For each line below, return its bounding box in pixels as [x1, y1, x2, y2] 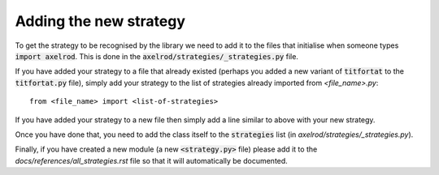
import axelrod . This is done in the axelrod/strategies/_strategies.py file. [15, 51, 298, 61]
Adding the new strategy [15, 12, 186, 30]
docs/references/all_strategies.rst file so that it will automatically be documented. [15, 156, 288, 165]
